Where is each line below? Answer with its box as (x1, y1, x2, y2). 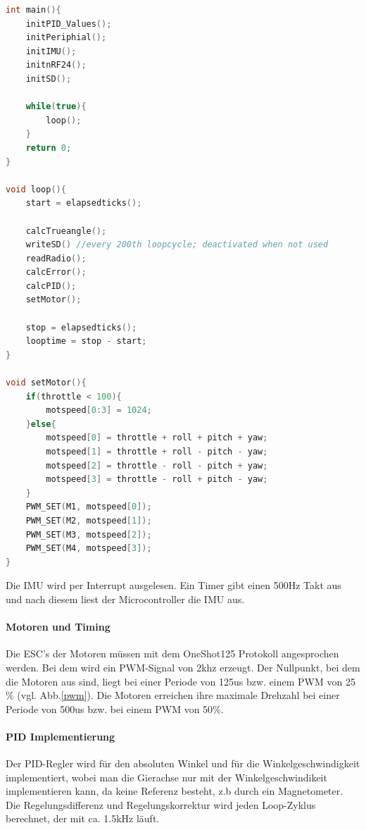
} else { (25, 419, 56, 429)
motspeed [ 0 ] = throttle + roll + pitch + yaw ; (46, 433, 268, 443)
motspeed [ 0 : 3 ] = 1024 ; (46, 405, 152, 416)
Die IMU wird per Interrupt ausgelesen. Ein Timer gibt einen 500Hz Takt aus (6, 578, 341, 593)
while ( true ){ (25, 101, 87, 112)
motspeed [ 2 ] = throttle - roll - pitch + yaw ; (46, 460, 268, 471)
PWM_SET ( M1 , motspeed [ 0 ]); (25, 502, 152, 512)
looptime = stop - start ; (25, 336, 147, 347)
